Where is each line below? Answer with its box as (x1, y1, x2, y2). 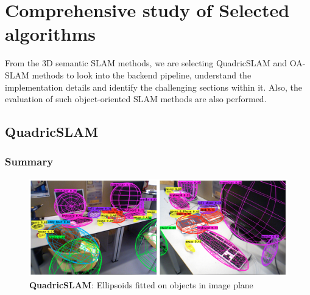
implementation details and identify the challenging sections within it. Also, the (5, 80, 302, 93)
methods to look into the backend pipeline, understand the (32, 68, 252, 81)
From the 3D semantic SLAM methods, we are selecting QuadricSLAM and (5, 57, 287, 69)
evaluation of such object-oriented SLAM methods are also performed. (5, 92, 267, 105)
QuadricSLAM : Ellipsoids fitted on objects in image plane (29, 278, 253, 291)
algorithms (5, 21, 96, 46)
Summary (5, 154, 54, 169)
